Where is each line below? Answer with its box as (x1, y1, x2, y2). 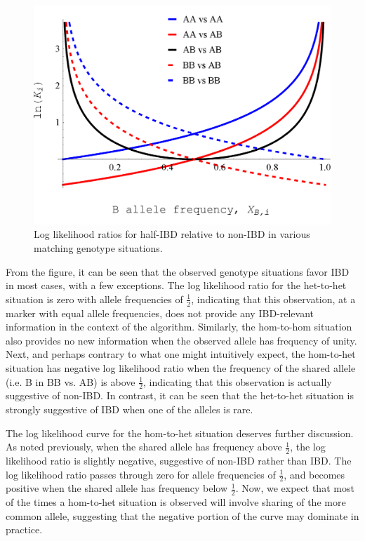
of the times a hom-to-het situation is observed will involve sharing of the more (6, 495, 346, 509)
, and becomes (284, 467, 345, 481)
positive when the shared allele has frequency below (6, 481, 228, 495)
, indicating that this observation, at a (191, 291, 356, 306)
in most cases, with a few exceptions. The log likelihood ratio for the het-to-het (6, 278, 347, 293)
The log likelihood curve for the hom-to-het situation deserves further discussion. (6, 425, 354, 440)
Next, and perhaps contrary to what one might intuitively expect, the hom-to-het (6, 347, 356, 361)
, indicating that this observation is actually (143, 374, 332, 389)
